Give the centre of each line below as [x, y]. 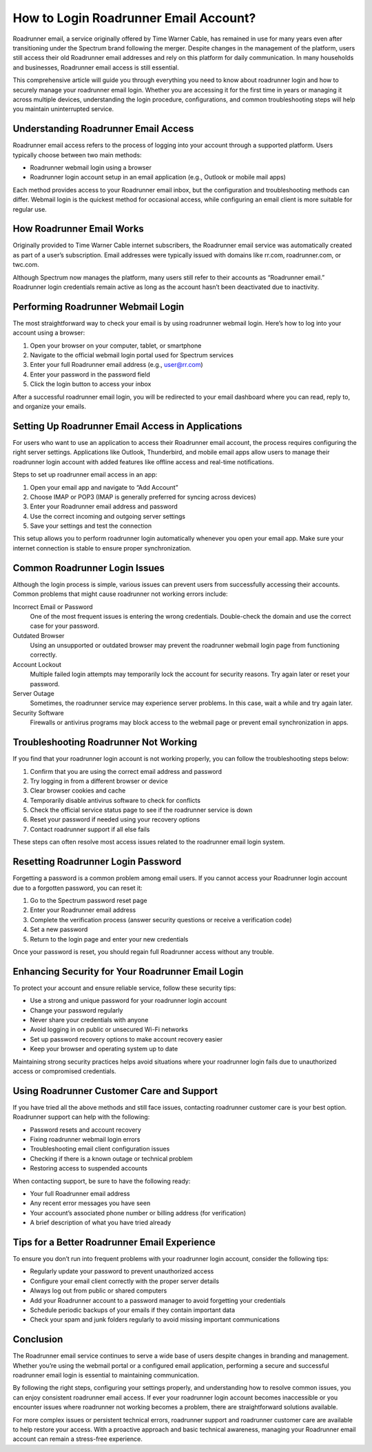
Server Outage [33, 694]
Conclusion [38, 1339]
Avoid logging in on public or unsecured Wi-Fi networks [109, 1030]
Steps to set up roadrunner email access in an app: [85, 475]
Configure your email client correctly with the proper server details [125, 1281]
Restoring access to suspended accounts [89, 1168]
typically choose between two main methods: [77, 155]
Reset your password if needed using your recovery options [115, 819]
